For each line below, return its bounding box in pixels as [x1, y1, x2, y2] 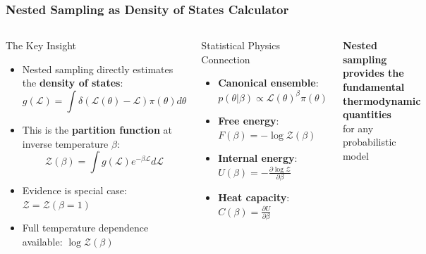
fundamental [342, 80, 405, 94]
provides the [342, 65, 404, 80]
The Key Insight [6, 38, 77, 53]
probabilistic [342, 134, 396, 149]
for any [342, 120, 374, 135]
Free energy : [218, 113, 279, 128]
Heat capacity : [218, 190, 290, 205]
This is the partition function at [22, 122, 172, 136]
